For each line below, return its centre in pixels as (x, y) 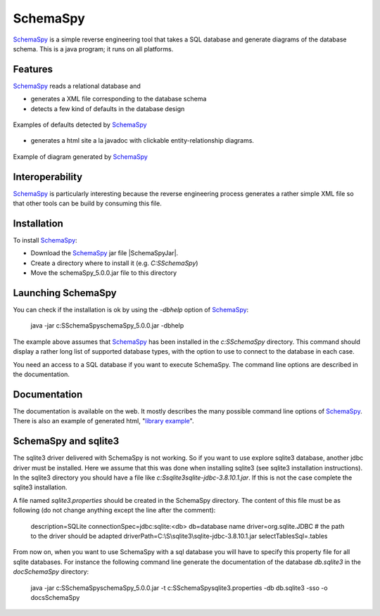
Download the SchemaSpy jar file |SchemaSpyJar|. (104, 253)
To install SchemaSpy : (45, 240)
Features (33, 69)
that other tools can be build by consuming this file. (87, 203)
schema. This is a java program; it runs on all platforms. (93, 49)
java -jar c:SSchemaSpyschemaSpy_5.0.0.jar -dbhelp (107, 326)
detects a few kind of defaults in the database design (108, 108)
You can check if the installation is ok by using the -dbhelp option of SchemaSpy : (131, 310)
